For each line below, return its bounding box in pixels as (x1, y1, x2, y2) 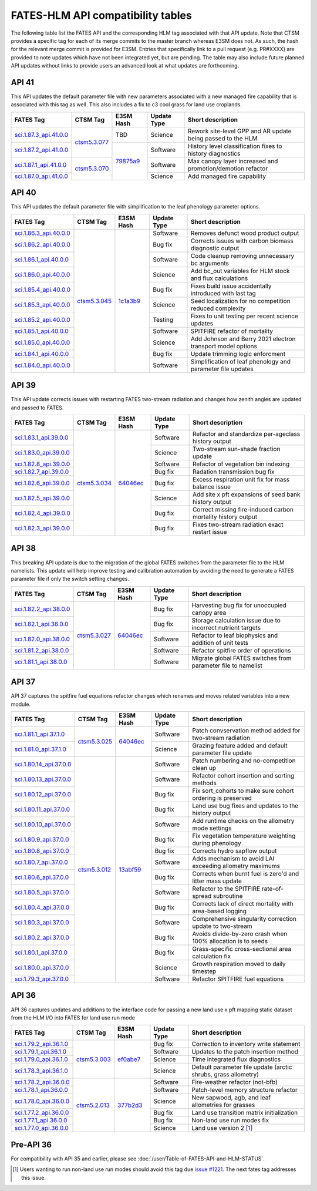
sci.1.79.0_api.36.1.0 (14, 1055, 68, 1064)
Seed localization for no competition (190, 297, 291, 305)
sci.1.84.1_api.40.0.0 (14, 349, 69, 358)
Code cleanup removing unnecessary (190, 251, 295, 260)
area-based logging (192, 907, 247, 915)
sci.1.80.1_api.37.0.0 (14, 948, 68, 957)
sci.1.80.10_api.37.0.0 (14, 820, 72, 828)
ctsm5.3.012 (77, 866, 112, 874)
